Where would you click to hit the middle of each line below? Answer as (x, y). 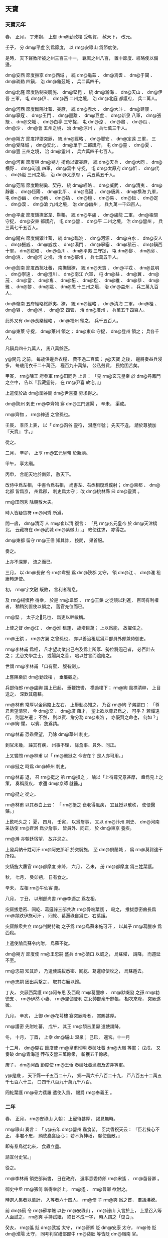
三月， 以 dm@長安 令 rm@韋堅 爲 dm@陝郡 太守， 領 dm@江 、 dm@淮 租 (83, 572)
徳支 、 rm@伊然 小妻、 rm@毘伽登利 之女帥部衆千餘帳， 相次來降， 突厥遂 (83, 998)
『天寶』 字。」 (20, 431)
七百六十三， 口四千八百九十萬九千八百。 (52, 1081)
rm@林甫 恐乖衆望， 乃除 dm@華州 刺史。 (49, 734)
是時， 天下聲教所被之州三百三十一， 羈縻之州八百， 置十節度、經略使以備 (82, 58)
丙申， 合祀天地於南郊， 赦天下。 (39, 474)
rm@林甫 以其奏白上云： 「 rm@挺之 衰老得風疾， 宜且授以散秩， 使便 (78, 804)
